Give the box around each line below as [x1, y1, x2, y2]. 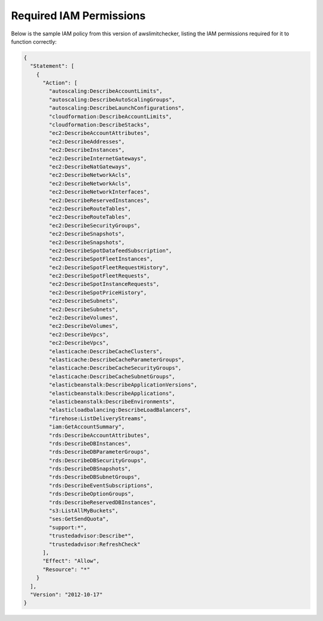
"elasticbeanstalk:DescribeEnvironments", [48, 398, 176, 405]
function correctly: [11, 38, 57, 45]
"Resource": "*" [42, 566, 90, 572]
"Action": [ [42, 80, 78, 86]
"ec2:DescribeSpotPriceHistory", [48, 289, 147, 296]
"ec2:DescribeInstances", [48, 147, 125, 153]
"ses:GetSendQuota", [48, 516, 109, 523]
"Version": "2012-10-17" [30, 591, 103, 598]
